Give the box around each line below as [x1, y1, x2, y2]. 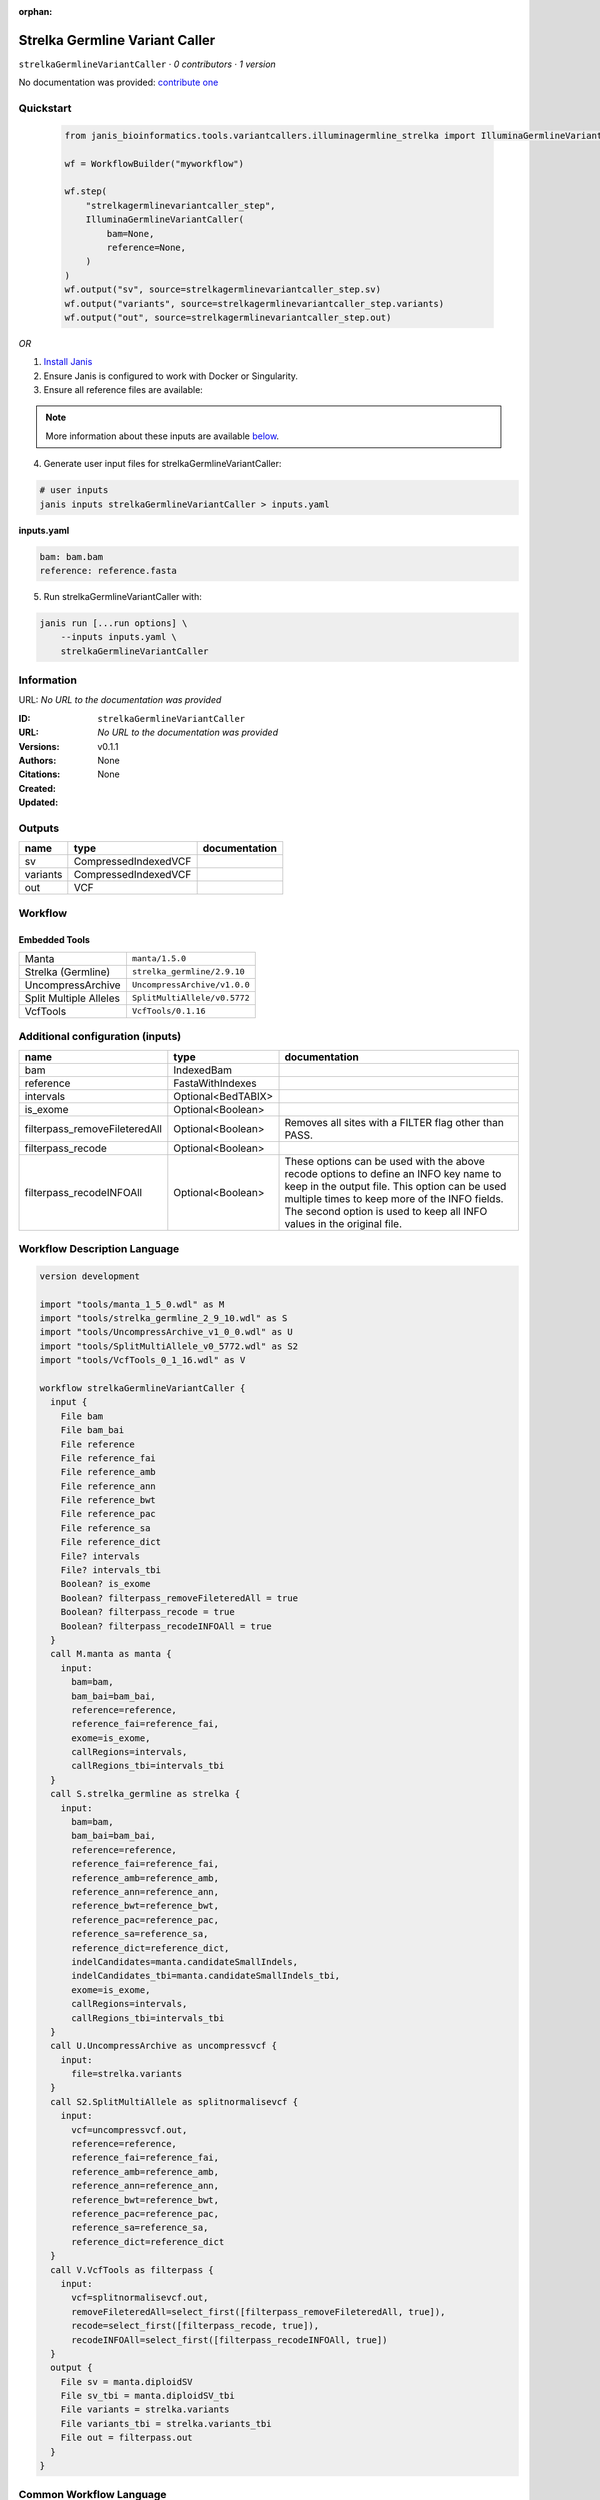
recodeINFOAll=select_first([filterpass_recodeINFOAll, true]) [71, 2334, 388, 2345]
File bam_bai [60, 1425, 125, 1436]
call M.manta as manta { [50, 1648, 172, 1660]
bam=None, [106, 228, 155, 239]
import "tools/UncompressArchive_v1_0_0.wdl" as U [39, 1326, 294, 1338]
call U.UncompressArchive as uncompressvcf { [50, 2040, 277, 2052]
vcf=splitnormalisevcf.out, [71, 2292, 209, 2304]
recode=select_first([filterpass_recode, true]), [71, 2320, 320, 2332]
